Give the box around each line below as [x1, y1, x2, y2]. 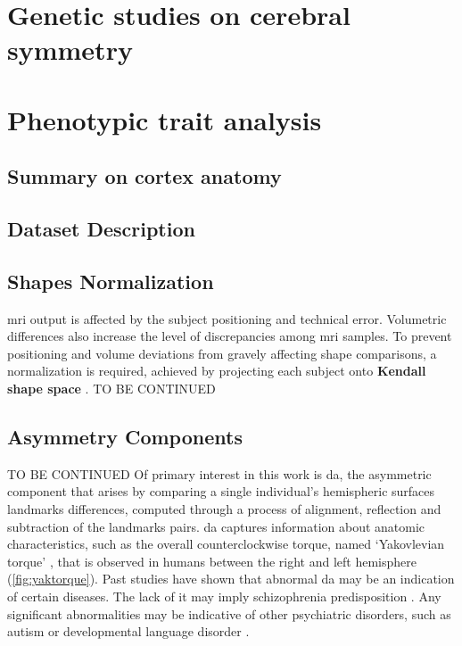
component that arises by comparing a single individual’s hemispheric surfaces [7, 482, 435, 501]
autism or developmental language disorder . [7, 622, 250, 641]
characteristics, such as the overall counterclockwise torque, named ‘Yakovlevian [7, 534, 445, 553]
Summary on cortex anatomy [7, 162, 282, 190]
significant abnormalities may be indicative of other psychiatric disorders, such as [7, 604, 451, 623]
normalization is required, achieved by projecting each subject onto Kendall [7, 361, 426, 380]
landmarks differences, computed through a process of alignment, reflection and [7, 500, 441, 518]
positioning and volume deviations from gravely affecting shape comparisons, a [7, 344, 437, 362]
